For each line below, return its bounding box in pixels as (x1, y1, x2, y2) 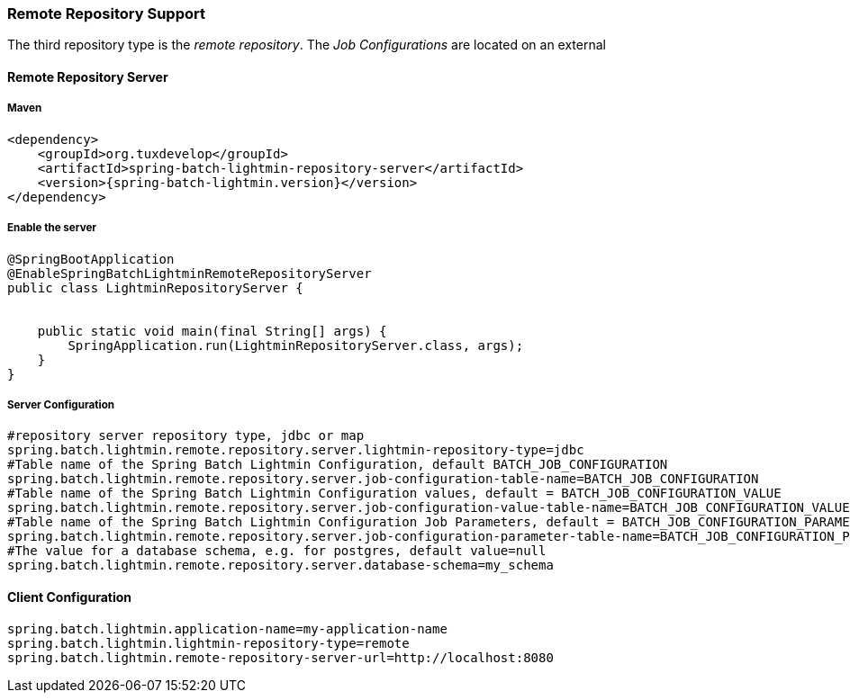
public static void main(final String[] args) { (37, 323, 387, 338)
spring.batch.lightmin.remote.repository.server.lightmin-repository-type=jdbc (7, 443, 584, 458)
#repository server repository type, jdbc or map (7, 428, 365, 444)
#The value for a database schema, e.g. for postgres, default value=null (7, 543, 547, 559)
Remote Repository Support (7, 4, 205, 22)
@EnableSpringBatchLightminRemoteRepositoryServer (7, 265, 372, 281)
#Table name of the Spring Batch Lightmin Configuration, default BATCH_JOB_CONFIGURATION (7, 457, 668, 472)
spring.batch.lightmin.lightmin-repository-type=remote (7, 635, 410, 651)
